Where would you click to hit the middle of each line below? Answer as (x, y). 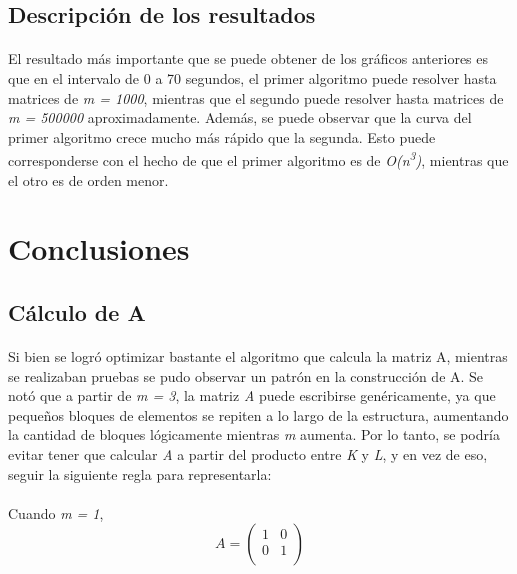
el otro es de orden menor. (88, 179)
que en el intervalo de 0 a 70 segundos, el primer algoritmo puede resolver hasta (252, 77)
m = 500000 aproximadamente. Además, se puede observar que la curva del (240, 117)
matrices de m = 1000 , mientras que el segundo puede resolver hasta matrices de (256, 97)
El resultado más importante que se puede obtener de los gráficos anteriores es (248, 58)
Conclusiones (99, 248)
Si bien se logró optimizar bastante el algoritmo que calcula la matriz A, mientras (258, 355)
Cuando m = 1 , (56, 512)
